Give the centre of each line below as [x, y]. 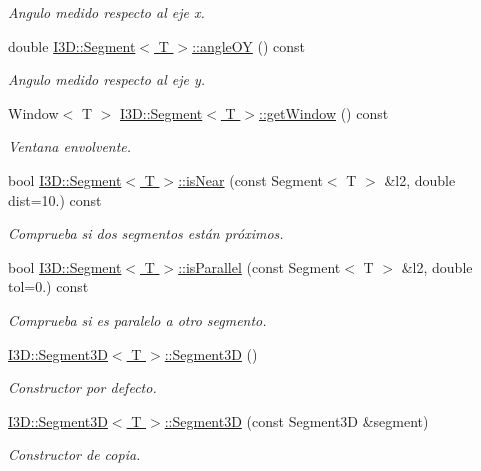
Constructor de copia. [74, 454]
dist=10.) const [55, 199]
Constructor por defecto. [82, 387]
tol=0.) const [48, 286]
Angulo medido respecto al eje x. [106, 12]
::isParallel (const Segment [259, 266]
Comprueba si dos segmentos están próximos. [146, 233]
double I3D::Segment [72, 45]
